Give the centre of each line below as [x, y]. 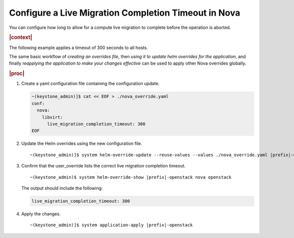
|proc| [17, 73]
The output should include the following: [62, 188]
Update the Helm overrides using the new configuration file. [82, 143]
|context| [21, 38]
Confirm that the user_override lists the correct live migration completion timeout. [103, 166]
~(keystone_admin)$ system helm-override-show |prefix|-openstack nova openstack [131, 177]
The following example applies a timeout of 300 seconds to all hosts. [78, 48]
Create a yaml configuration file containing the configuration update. [90, 84]
